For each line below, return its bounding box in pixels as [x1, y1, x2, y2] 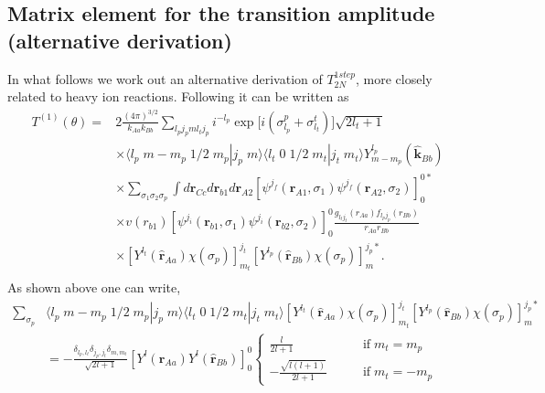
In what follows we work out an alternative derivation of [7, 69, 323, 88]
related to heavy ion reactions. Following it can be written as [7, 87, 349, 106]
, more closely [355, 69, 433, 88]
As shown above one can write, [7, 278, 181, 297]
